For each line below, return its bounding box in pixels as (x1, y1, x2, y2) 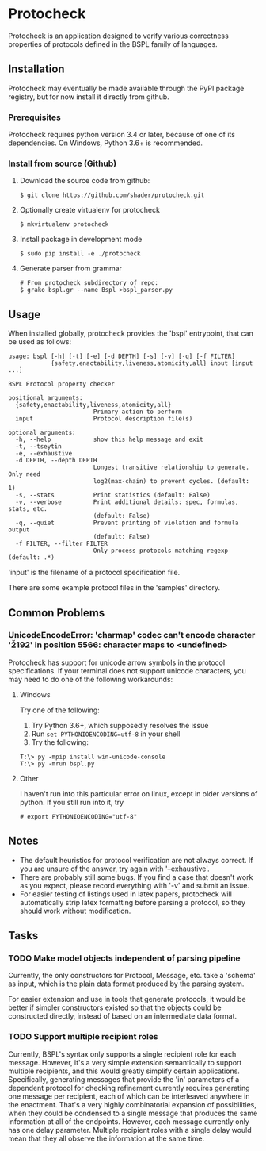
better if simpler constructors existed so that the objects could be (8, 1003, 222, 1012)
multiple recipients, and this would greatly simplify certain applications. (8, 1066, 240, 1076)
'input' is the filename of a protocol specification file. (8, 568, 180, 577)
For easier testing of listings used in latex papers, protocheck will (19, 889, 232, 899)
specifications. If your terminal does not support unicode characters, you (8, 666, 247, 675)
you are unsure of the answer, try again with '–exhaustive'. (19, 864, 210, 873)
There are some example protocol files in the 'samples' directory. (8, 583, 221, 593)
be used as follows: (8, 337, 72, 347)
